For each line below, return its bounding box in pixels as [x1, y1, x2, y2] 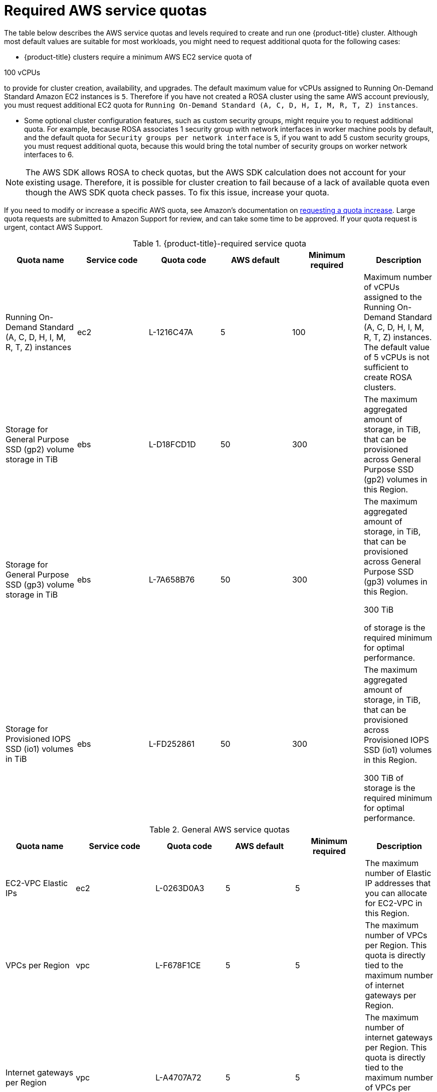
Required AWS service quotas [4, 2, 207, 19]
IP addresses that [365, 878, 431, 888]
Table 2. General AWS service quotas [149, 824, 290, 835]
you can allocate [365, 888, 427, 898]
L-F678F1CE [155, 960, 201, 970]
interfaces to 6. [24, 150, 74, 159]
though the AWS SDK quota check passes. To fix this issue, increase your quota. [26, 187, 329, 197]
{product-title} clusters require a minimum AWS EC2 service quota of [24, 52, 252, 61]
